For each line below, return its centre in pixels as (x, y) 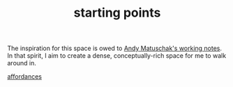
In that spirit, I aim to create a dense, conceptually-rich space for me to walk (117, 56)
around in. (22, 63)
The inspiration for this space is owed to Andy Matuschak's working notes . (114, 48)
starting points (117, 13)
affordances (24, 77)
